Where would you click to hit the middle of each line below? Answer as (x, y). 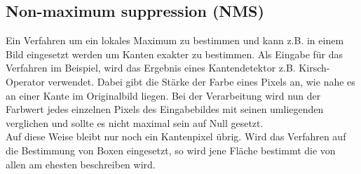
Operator (25, 81)
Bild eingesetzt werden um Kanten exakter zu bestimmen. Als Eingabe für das (175, 54)
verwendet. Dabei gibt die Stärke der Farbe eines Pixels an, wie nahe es (202, 81)
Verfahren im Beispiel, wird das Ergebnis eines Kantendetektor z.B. (151, 68)
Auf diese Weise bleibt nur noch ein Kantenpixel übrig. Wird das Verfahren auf (176, 136)
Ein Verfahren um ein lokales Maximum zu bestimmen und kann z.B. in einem (175, 40)
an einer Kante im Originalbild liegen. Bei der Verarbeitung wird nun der (163, 95)
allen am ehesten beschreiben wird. (81, 164)
